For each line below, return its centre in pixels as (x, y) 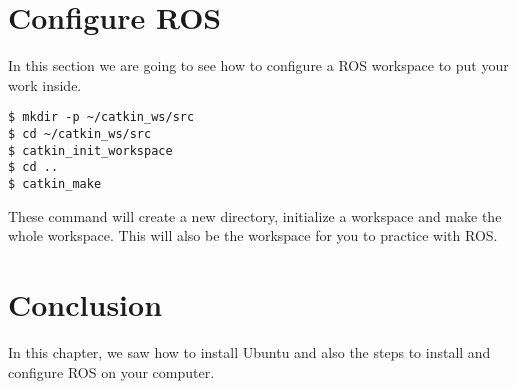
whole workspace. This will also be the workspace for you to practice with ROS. (253, 235)
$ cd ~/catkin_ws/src (80, 133)
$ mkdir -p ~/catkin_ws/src (101, 117)
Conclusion (85, 303)
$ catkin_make (55, 183)
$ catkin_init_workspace (90, 150)
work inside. (45, 84)
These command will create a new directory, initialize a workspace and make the (255, 215)
